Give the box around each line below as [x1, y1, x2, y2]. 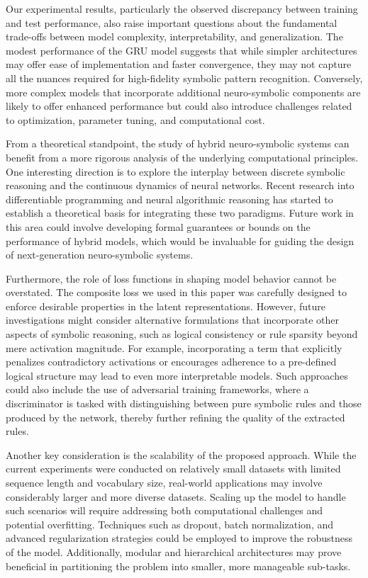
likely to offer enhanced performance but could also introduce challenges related [6, 98, 352, 113]
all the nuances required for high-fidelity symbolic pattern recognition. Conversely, [6, 70, 363, 85]
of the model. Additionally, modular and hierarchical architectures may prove [6, 544, 342, 559]
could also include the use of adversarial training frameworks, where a [6, 382, 309, 397]
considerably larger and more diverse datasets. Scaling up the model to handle [6, 489, 346, 504]
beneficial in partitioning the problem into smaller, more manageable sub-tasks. [6, 558, 351, 573]
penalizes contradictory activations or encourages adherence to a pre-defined [6, 354, 337, 369]
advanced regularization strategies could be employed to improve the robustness [6, 531, 353, 545]
